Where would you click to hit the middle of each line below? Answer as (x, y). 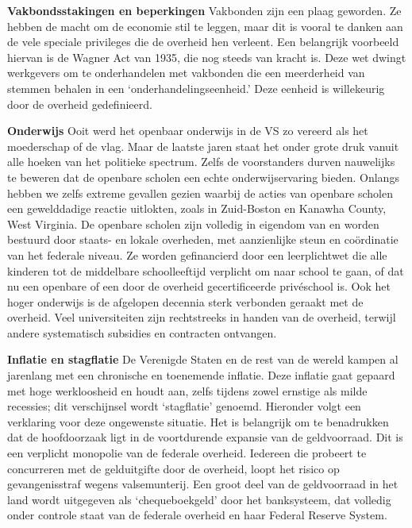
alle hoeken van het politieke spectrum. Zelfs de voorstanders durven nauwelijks (201, 162)
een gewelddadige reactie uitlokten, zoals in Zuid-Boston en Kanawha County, (197, 208)
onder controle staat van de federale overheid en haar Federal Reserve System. (197, 515)
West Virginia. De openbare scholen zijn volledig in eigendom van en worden (193, 224)
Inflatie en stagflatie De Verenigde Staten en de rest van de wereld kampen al (203, 359)
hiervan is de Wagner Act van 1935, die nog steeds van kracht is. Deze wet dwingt (207, 57)
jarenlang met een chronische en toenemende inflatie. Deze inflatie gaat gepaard (201, 375)
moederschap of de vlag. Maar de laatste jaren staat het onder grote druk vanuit (203, 146)
